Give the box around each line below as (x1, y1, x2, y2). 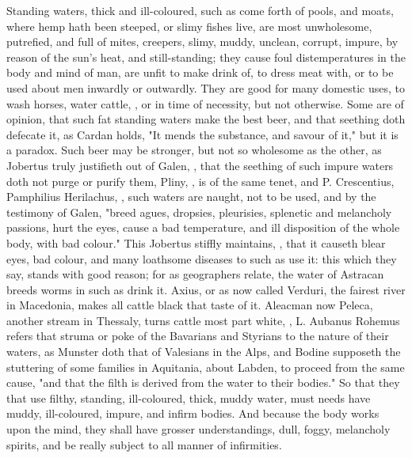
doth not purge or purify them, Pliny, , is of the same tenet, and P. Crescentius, (6, 172, 395, 189)
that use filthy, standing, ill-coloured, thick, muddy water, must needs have (6, 389, 371, 406)
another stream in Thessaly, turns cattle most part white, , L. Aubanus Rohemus (6, 312, 400, 328)
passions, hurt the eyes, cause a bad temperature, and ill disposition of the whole (6, 219, 400, 236)
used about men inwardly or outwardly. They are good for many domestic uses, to (6, 79, 405, 96)
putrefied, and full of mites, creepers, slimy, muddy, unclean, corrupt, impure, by (6, 33, 399, 50)
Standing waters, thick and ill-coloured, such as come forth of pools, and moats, (6, 2, 394, 18)
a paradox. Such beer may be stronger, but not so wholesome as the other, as (6, 142, 382, 158)
